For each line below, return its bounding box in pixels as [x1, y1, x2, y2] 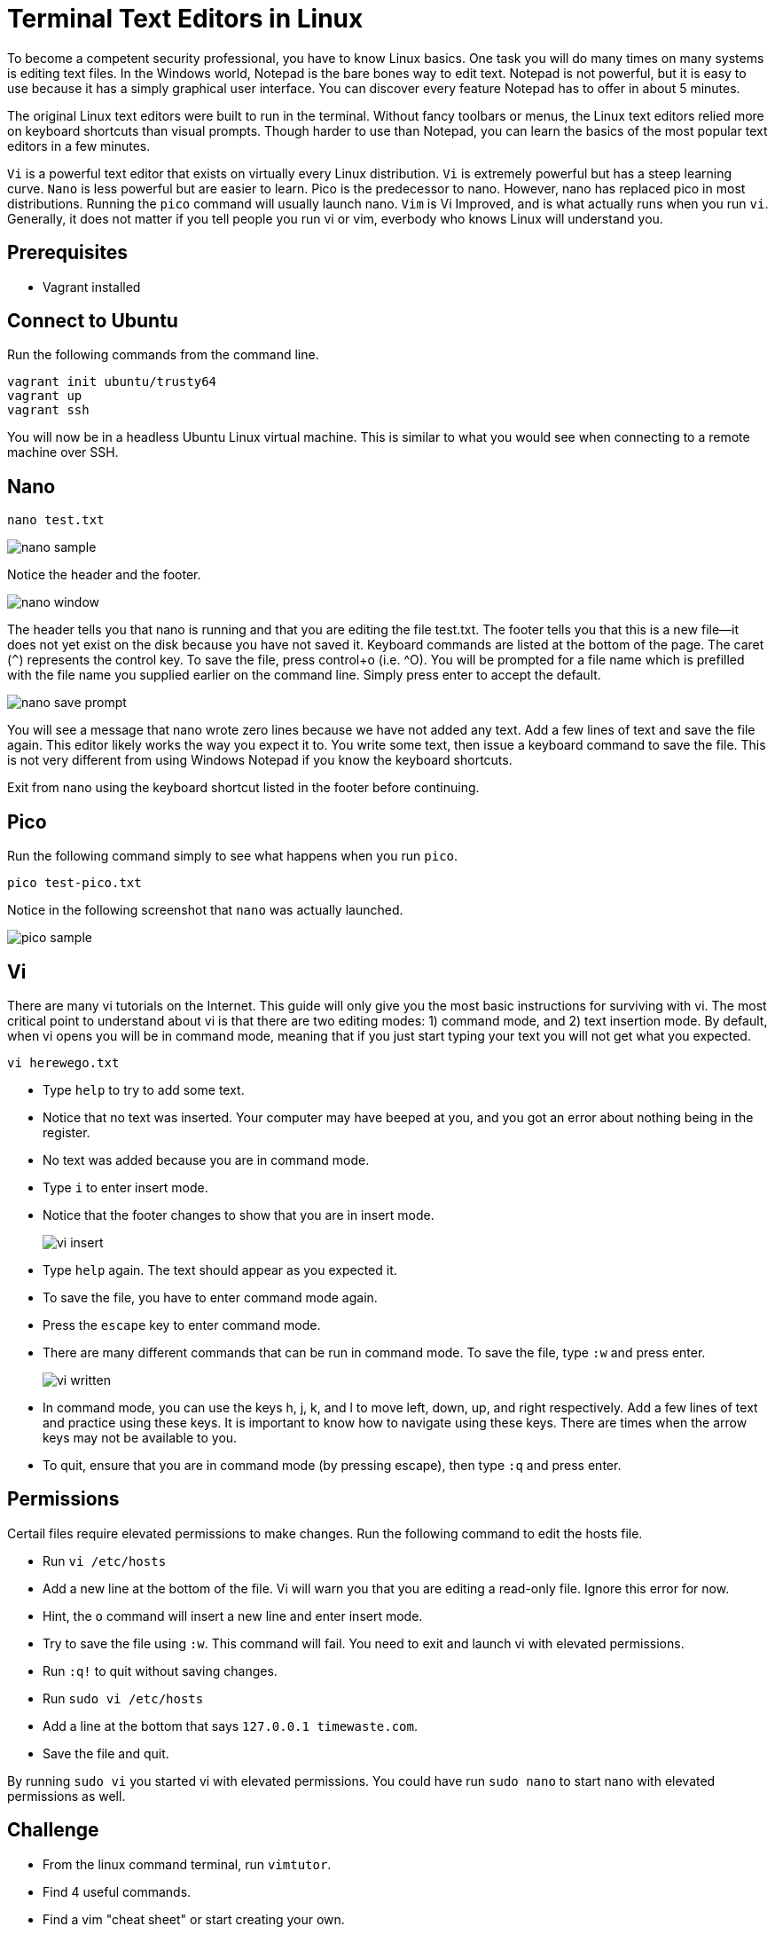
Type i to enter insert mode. [43, 1179, 208, 1195]
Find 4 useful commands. [43, 1883, 192, 1899]
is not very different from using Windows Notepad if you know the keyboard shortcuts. [7, 752, 513, 768]
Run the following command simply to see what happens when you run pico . [7, 848, 458, 864]
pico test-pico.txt [7, 876, 142, 891]
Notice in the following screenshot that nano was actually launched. [7, 902, 403, 918]
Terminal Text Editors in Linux [7, 4, 364, 34]
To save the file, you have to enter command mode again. [43, 1289, 378, 1305]
